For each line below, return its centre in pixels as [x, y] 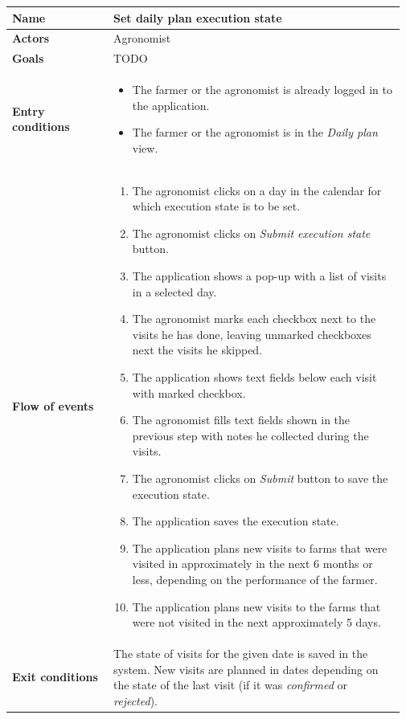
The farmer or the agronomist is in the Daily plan [255, 132]
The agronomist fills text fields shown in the [241, 420]
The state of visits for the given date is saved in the [241, 653]
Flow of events [53, 406]
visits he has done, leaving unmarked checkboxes [252, 334]
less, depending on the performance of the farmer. [255, 579]
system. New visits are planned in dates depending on [246, 669]
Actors [31, 38]
